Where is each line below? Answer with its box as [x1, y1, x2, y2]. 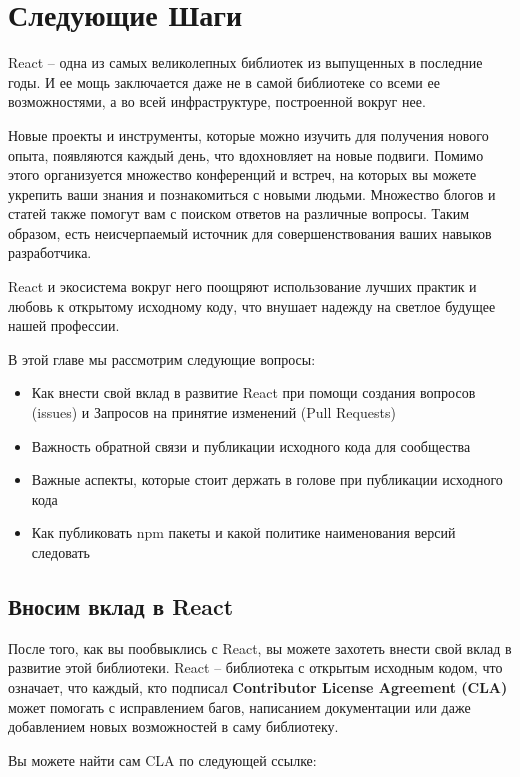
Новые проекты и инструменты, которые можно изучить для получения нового [8, 124, 489, 145]
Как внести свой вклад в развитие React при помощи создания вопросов [31, 382, 476, 403]
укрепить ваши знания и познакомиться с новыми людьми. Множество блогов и [8, 183, 496, 204]
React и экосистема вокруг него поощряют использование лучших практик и [8, 276, 477, 297]
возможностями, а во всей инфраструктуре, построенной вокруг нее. [8, 91, 426, 112]
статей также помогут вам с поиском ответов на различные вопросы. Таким [8, 203, 470, 224]
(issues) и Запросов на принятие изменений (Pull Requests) [31, 402, 396, 423]
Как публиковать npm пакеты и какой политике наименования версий [31, 522, 456, 543]
